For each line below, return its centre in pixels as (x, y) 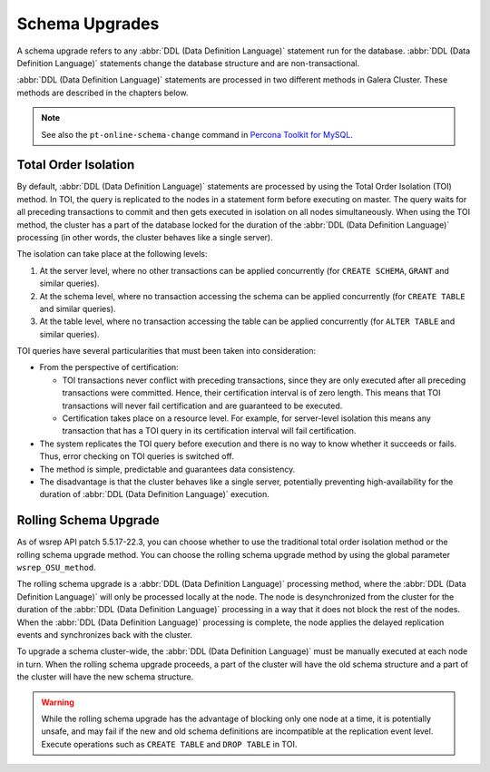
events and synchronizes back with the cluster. (105, 635)
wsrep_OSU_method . (56, 568)
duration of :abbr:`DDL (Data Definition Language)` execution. (154, 494)
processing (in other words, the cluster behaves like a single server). (145, 237)
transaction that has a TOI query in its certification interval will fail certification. (209, 431)
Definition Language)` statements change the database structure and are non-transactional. (188, 63)
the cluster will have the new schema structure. (105, 677)
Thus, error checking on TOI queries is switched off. (137, 456)
